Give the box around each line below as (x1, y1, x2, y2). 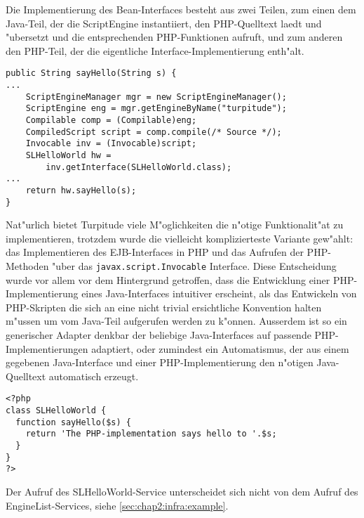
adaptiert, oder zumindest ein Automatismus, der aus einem (91, 341, 349, 356)
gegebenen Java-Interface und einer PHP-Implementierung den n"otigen (6, 355, 314, 370)
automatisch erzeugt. (48, 368, 139, 383)
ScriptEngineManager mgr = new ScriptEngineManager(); (25, 91, 287, 102)
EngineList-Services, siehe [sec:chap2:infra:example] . (6, 498, 229, 512)
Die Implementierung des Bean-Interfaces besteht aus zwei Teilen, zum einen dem (6, 2, 356, 16)
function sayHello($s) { (15, 417, 131, 427)
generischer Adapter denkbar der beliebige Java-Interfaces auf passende (6, 328, 311, 342)
